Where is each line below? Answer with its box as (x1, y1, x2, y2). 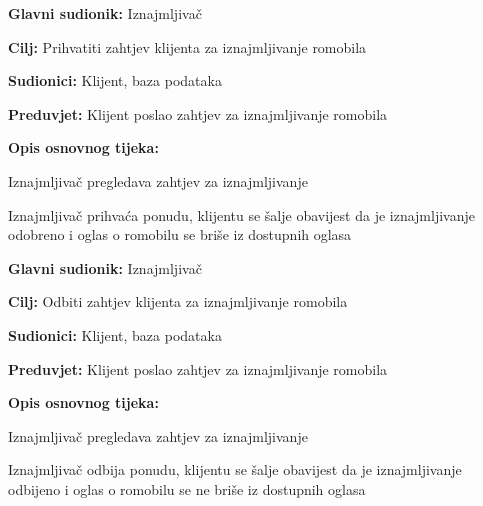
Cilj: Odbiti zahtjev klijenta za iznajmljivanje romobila (8, 291, 348, 312)
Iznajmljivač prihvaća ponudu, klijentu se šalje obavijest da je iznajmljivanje (8, 204, 475, 225)
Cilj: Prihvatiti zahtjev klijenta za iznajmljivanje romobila (8, 36, 367, 57)
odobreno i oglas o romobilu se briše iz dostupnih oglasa (8, 224, 352, 245)
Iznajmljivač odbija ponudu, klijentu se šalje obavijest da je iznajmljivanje (8, 459, 462, 480)
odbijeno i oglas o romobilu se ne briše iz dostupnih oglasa (8, 478, 366, 499)
